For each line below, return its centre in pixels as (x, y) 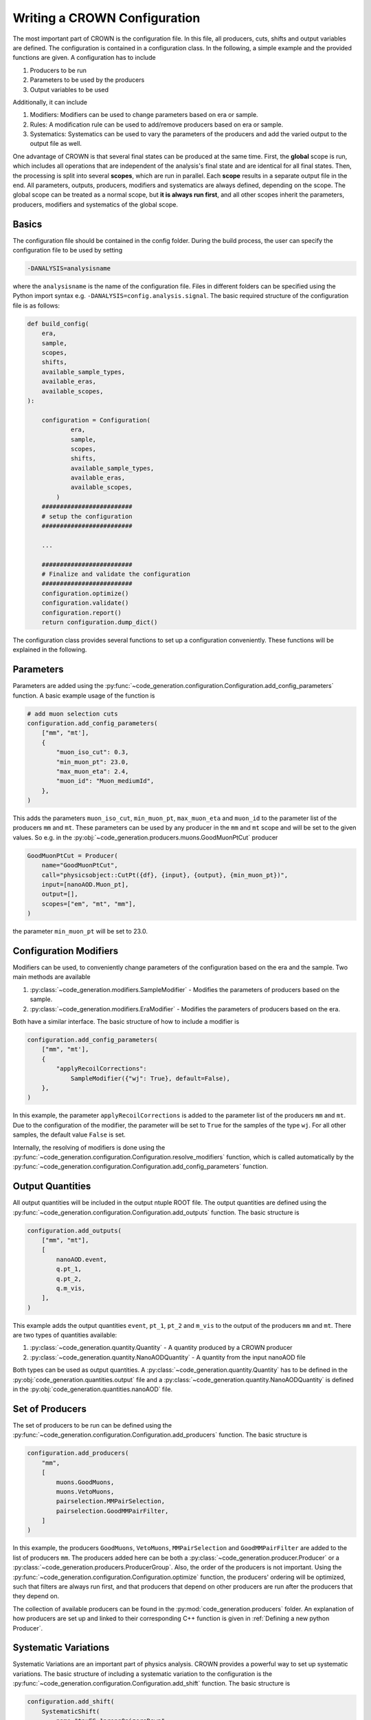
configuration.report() (81, 613)
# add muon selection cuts (72, 713)
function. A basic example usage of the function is (84, 696)
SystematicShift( (71, 1711)
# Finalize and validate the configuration (116, 574)
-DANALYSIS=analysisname (69, 269)
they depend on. (36, 1596)
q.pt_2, (69, 1279)
